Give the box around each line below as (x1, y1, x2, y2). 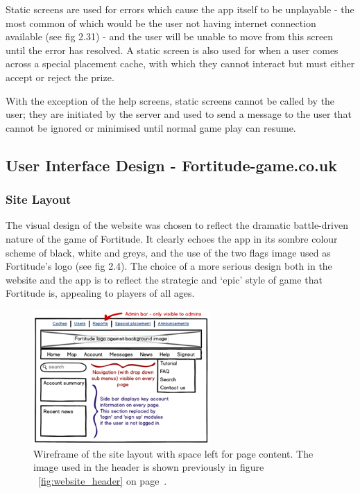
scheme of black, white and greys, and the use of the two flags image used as (6, 245, 331, 259)
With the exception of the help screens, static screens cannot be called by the (6, 93, 335, 107)
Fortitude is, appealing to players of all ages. (6, 286, 195, 300)
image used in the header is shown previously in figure (33, 460, 264, 474)
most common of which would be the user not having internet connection (6, 15, 316, 30)
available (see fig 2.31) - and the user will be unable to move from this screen (6, 29, 334, 44)
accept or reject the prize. (6, 69, 114, 84)
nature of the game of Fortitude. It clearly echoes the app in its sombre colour (6, 231, 338, 245)
